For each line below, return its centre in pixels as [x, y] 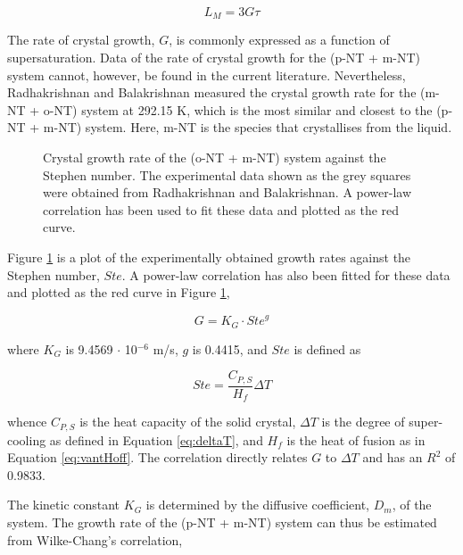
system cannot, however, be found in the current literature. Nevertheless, [207, 75]
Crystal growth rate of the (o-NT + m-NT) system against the [215, 157]
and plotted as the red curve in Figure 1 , [119, 292]
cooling [27, 439]
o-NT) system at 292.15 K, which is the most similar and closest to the [238, 109]
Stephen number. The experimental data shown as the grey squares [227, 174]
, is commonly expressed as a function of [279, 40]
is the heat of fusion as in [356, 439]
